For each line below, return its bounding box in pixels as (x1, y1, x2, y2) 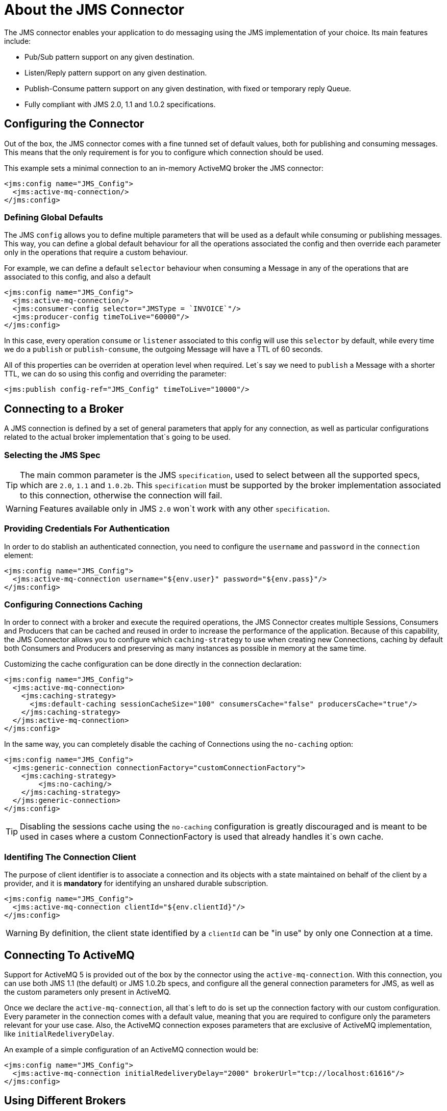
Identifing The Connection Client (4, 851, 136, 862)
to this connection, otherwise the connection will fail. (20, 490, 222, 500)
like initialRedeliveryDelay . (4, 1029, 114, 1039)
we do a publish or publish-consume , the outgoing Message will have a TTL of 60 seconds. (4, 345, 323, 354)
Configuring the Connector (4, 117, 144, 131)
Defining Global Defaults (4, 212, 103, 222)
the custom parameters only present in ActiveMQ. (4, 988, 171, 997)
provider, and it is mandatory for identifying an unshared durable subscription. (4, 879, 268, 888)
